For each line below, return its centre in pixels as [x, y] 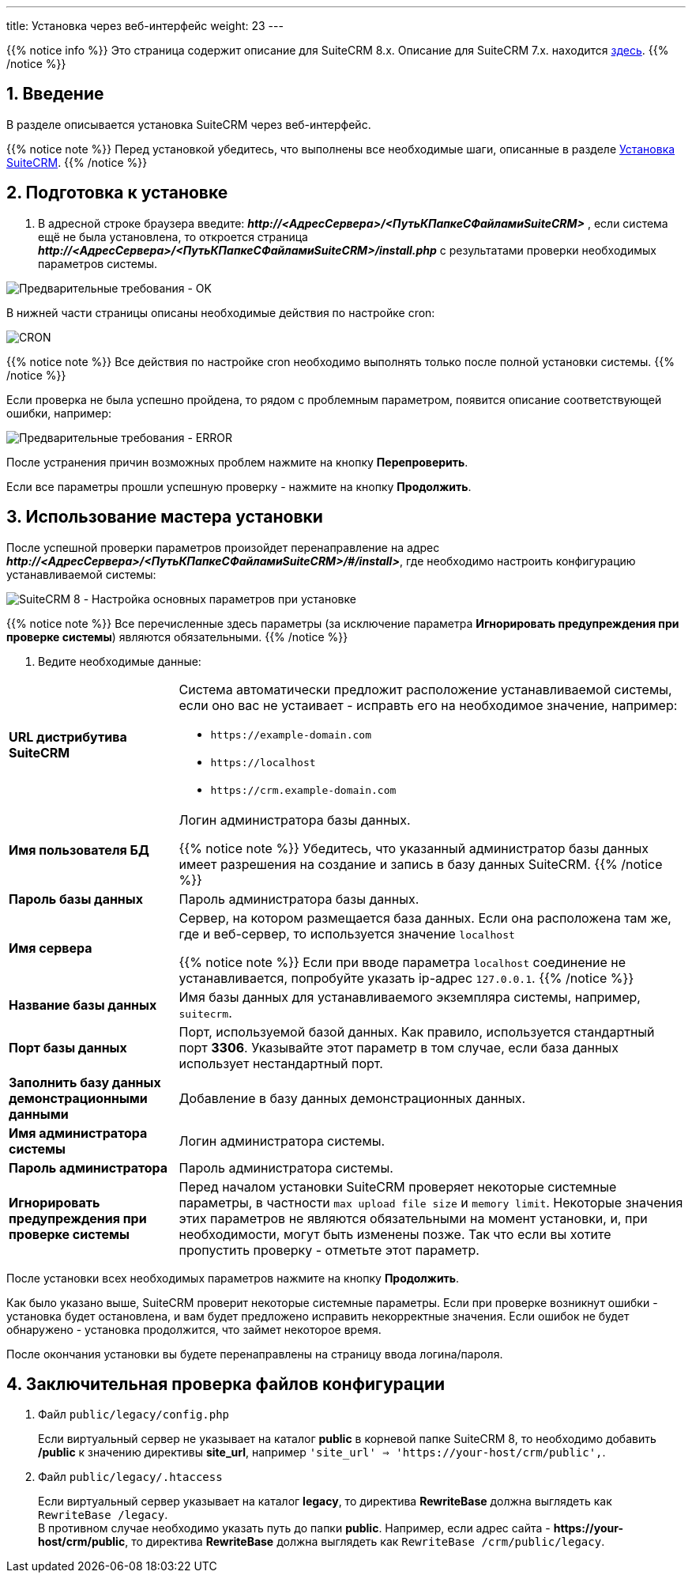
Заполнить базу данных [85, 1082]
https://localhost [263, 762]
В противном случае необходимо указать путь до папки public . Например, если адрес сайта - [294, 1528]
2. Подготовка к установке [117, 193]
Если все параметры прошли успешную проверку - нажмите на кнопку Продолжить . [239, 486]
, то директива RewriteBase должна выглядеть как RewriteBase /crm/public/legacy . [365, 1542]
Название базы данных [83, 1005]
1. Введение [55, 94]
